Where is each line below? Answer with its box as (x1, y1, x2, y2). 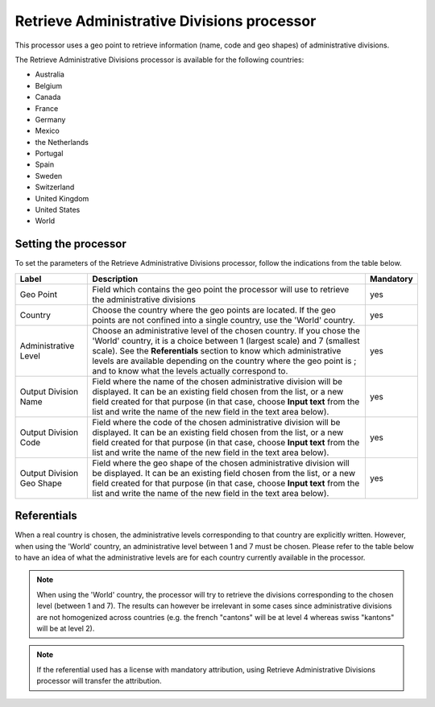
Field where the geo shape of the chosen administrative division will (92, 457, 350, 469)
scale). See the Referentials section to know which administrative (92, 345, 342, 356)
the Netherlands (35, 137, 89, 147)
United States (35, 205, 81, 215)
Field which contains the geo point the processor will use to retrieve (92, 283, 350, 295)
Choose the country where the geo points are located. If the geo (92, 304, 336, 316)
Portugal (35, 149, 64, 159)
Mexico (35, 126, 60, 136)
